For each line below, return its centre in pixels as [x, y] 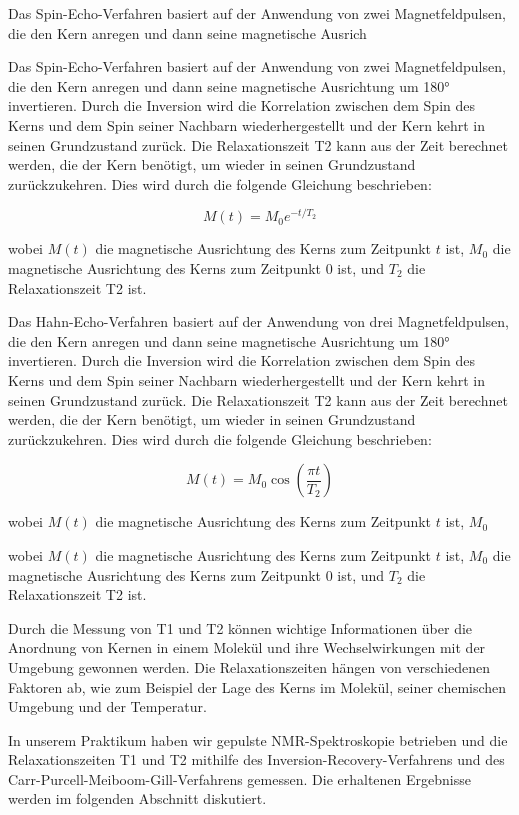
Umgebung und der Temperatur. [107, 706]
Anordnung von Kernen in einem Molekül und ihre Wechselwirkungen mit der [247, 647]
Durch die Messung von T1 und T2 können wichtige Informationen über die [240, 627]
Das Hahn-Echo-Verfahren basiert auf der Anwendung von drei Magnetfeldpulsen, [258, 321]
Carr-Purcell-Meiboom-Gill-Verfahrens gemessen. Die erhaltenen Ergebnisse [239, 778]
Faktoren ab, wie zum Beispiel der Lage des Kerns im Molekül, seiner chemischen [257, 686]
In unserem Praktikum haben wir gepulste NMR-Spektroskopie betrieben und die [258, 739]
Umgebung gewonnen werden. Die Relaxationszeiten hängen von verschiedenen [249, 666]
